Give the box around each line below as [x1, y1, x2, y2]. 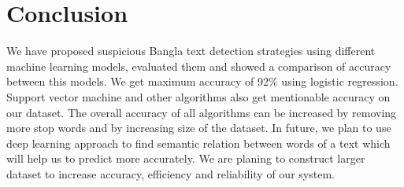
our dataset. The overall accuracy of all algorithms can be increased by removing [6, 104, 397, 120]
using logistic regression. [281, 73, 398, 90]
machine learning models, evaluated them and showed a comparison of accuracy [6, 57, 391, 74]
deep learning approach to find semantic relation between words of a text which [6, 134, 391, 151]
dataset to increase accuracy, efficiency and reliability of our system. [6, 165, 335, 181]
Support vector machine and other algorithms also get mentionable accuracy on [6, 88, 391, 104]
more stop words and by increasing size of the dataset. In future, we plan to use [6, 119, 391, 136]
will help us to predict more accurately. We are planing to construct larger [6, 150, 365, 167]
